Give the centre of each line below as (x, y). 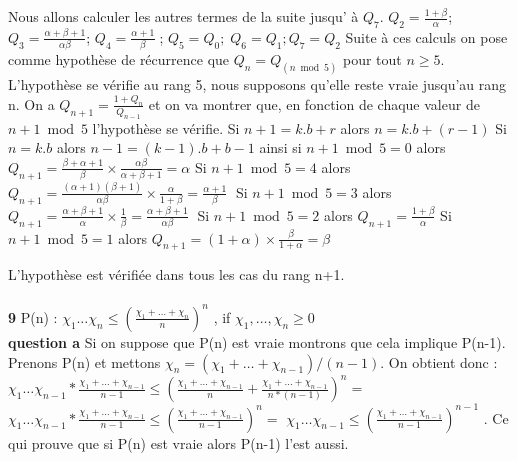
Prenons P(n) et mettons (84, 361)
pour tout (372, 59)
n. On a (31, 103)
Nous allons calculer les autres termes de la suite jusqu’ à (183, 16)
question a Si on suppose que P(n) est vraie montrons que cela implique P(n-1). (257, 341)
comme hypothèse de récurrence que (119, 59)
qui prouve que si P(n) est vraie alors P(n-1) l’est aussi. (178, 442)
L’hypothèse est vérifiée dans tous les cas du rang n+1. (176, 274)
